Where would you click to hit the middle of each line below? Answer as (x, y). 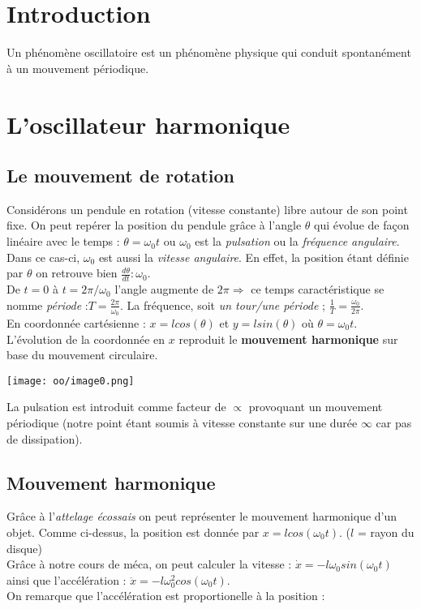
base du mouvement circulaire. (82, 355)
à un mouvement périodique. (78, 68)
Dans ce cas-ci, (43, 257)
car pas (394, 422)
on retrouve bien (77, 273)
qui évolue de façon (362, 225)
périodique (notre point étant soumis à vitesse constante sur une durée (182, 422)
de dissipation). (45, 438)
